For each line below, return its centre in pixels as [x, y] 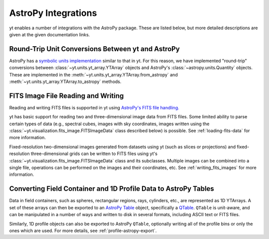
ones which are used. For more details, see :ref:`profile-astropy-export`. [83, 231]
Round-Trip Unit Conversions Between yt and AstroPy [95, 49]
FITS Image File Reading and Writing [67, 96]
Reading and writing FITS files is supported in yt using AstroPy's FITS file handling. [94, 107]
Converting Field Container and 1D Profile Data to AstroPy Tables [112, 189]
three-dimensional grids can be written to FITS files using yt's [94, 154]
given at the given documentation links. [50, 34]
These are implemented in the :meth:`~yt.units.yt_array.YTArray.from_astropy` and [93, 75]
